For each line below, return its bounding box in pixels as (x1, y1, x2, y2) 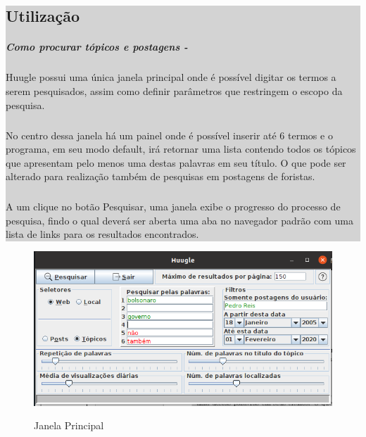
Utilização (6, 5, 80, 27)
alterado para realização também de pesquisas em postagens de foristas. (6, 169, 315, 184)
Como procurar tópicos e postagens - (6, 39, 188, 54)
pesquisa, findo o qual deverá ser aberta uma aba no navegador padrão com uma (6, 213, 353, 227)
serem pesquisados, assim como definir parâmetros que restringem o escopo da (6, 83, 343, 98)
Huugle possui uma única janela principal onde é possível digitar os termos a (6, 70, 336, 84)
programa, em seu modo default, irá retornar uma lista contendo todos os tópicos (6, 141, 356, 156)
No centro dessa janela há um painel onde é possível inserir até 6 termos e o (6, 127, 333, 142)
